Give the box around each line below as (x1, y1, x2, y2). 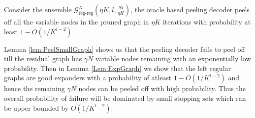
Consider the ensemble (4, 4, 72, 14)
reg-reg (78, 10, 94, 16)
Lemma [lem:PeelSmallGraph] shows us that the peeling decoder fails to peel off (4, 44, 245, 54)
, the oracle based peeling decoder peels (130, 4, 250, 14)
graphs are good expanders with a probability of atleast (4, 72, 172, 83)
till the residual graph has (4, 53, 82, 64)
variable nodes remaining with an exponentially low (95, 53, 251, 64)
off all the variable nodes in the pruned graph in (4, 17, 149, 26)
